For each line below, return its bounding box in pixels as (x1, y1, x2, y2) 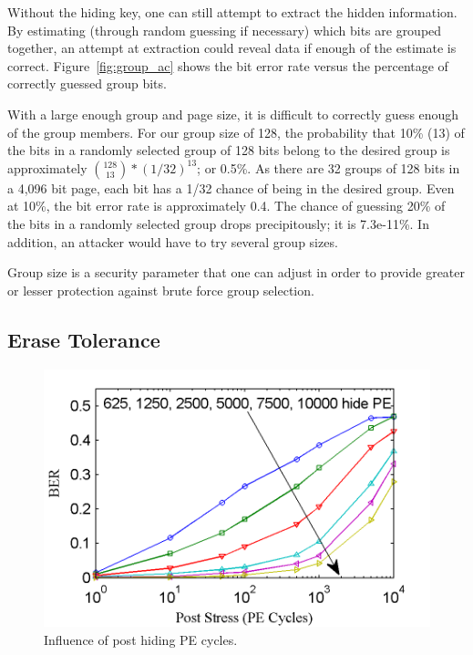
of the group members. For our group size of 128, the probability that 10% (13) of (7, 122, 465, 141)
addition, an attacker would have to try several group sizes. (7, 232, 338, 251)
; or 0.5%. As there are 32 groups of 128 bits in (197, 158, 460, 177)
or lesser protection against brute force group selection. (7, 280, 314, 299)
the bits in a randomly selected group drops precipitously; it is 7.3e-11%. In (7, 213, 429, 233)
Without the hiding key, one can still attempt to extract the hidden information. (7, 3, 458, 21)
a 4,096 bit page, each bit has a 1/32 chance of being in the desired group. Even (7, 178, 455, 197)
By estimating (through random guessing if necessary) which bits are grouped (7, 20, 442, 39)
